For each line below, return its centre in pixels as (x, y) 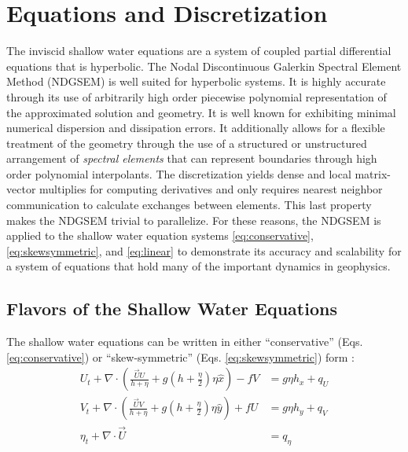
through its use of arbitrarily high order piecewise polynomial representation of (197, 96)
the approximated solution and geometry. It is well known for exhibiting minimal (201, 112)
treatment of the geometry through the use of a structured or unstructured (187, 143)
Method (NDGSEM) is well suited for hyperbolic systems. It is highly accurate (196, 81)
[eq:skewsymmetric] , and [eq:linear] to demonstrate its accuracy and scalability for (204, 250)
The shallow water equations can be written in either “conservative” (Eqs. (185, 342)
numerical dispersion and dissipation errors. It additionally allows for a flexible (196, 128)
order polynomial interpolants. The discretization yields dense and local (179, 173)
